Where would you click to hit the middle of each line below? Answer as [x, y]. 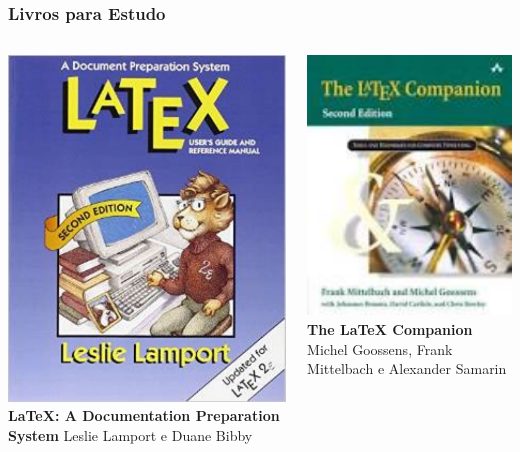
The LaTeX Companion [390, 329]
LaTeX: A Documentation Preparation [144, 415]
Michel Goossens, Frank [380, 348]
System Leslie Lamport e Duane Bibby [130, 434]
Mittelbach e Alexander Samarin [407, 368]
